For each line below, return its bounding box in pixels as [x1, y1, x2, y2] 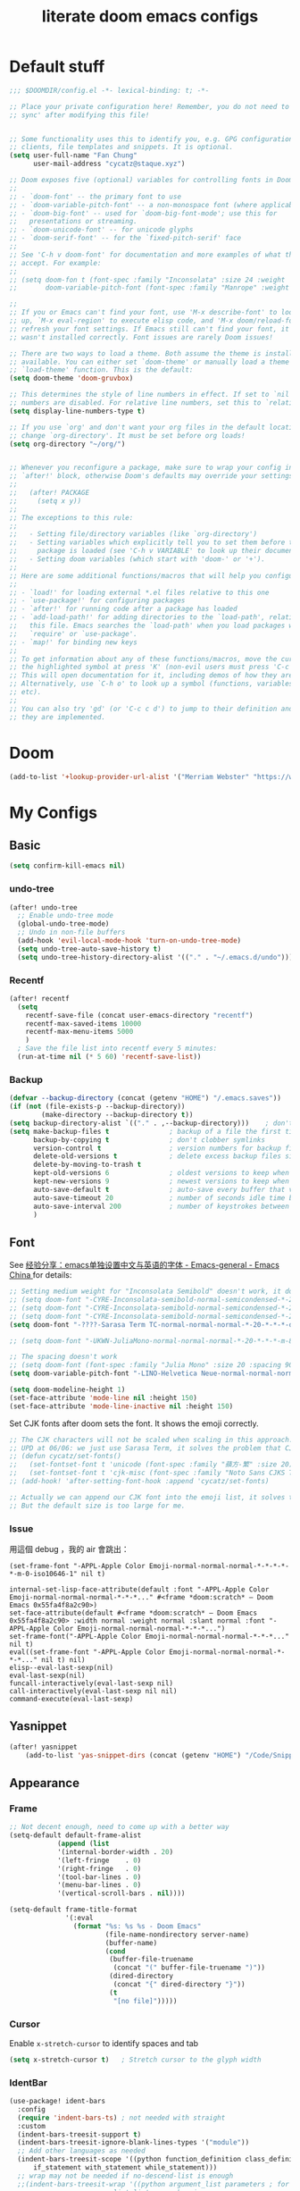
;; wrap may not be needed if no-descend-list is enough [17, 2171, 234, 2180]
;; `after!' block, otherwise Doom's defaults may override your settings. [9, 472, 297, 481]
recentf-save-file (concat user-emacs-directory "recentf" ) [25, 1011, 254, 1020]
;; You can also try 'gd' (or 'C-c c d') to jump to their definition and [9, 704, 294, 713]
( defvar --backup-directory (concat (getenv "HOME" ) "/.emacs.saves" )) [9, 1094, 281, 1103]
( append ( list [56, 1839, 110, 1848]
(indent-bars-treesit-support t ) [17, 2129, 142, 2139]
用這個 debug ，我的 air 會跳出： [9, 1544, 129, 1554]
